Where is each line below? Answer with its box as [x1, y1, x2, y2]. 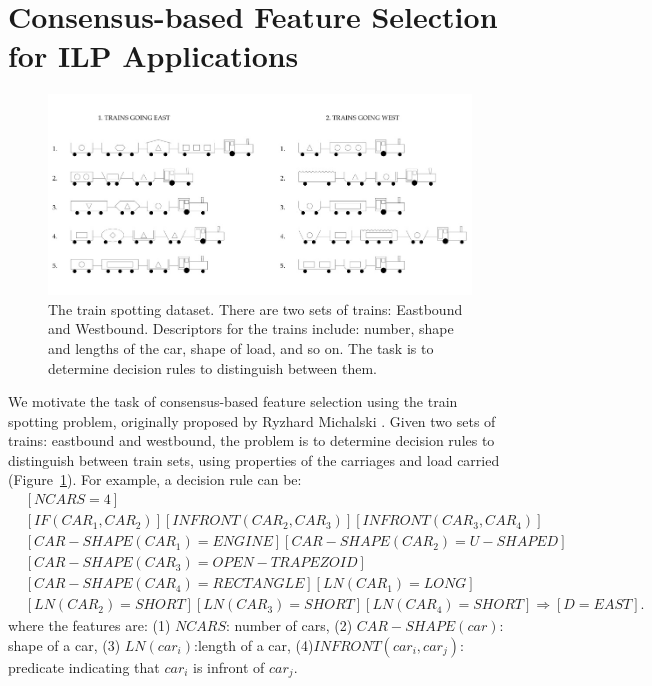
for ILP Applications [8, 35, 299, 76]
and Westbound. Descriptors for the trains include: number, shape [48, 318, 454, 339]
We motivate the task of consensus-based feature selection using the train [8, 391, 458, 412]
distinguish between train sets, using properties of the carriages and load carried [8, 449, 500, 470]
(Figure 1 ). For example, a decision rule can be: [8, 469, 302, 490]
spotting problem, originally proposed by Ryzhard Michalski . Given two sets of [8, 410, 496, 431]
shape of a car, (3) [8, 634, 121, 655]
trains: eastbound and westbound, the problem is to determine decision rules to [8, 430, 495, 451]
